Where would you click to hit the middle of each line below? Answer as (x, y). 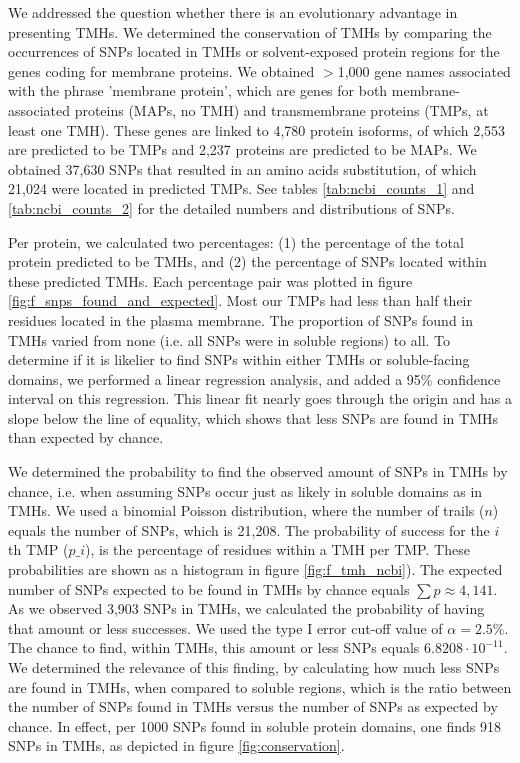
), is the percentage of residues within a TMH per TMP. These (277, 549)
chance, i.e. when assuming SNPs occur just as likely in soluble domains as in (245, 490)
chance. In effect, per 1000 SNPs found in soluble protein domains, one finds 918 (254, 725)
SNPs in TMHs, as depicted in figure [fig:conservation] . (176, 745)
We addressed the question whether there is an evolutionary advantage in (233, 12)
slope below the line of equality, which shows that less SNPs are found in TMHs (253, 417)
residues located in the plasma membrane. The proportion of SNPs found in (241, 319)
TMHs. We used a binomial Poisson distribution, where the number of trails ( (246, 510)
